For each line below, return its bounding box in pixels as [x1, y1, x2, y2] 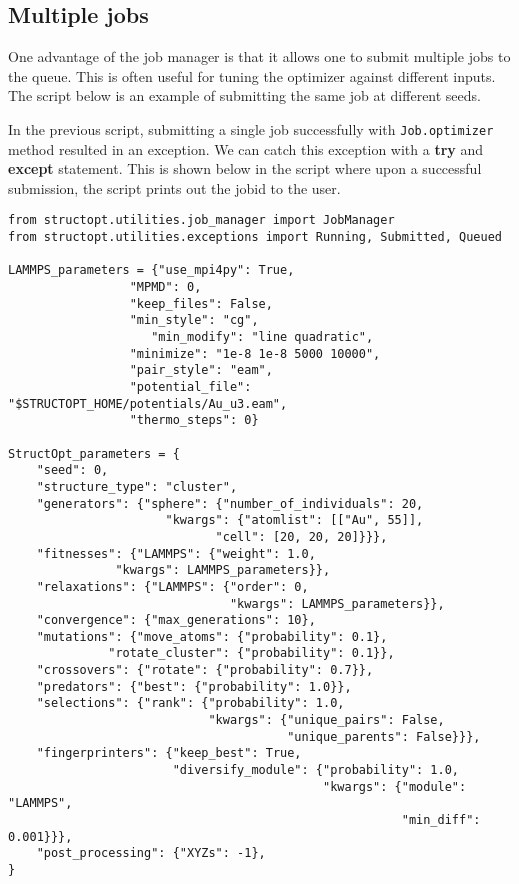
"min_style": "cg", [129, 313, 259, 328]
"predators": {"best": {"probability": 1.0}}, [36, 679, 352, 694]
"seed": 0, [36, 463, 109, 478]
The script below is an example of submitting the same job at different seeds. [8, 85, 481, 106]
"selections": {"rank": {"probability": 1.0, [36, 696, 345, 711]
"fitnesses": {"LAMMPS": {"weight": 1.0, [36, 546, 316, 561]
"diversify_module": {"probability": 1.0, [172, 763, 460, 778]
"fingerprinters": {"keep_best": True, [36, 746, 302, 761]
